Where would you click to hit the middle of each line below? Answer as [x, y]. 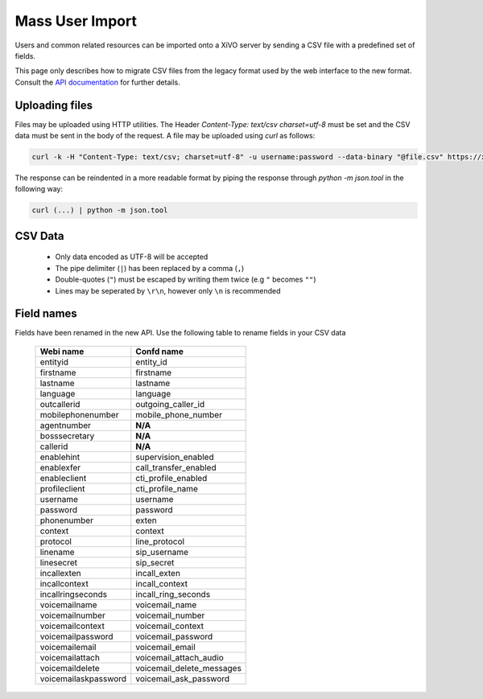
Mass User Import [76, 21]
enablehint [60, 457]
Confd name [160, 352]
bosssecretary [67, 436]
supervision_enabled [175, 457]
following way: [39, 189]
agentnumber [66, 425]
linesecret [59, 562]
